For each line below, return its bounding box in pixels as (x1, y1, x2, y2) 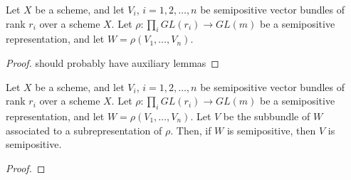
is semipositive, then (226, 122, 316, 137)
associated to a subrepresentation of (6, 122, 162, 137)
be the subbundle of (223, 108, 310, 123)
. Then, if (170, 122, 211, 137)
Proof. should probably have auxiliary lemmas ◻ (6, 55, 219, 70)
